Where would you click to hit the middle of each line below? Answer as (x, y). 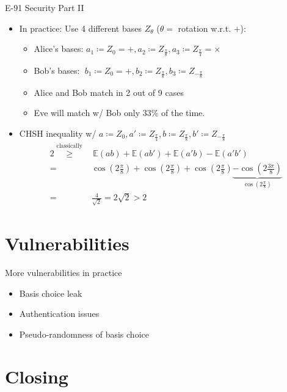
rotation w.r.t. (205, 28)
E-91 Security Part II (45, 7)
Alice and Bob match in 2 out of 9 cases (109, 92)
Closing (37, 376)
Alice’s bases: (59, 49)
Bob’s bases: (57, 71)
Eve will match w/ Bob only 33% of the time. (119, 113)
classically (69, 146)
